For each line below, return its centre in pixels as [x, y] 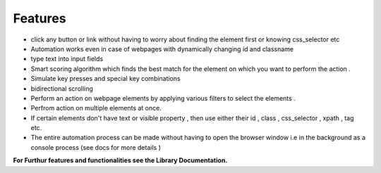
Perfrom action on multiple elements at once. [96, 108]
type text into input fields [67, 59]
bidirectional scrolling [62, 89]
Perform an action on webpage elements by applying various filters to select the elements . [163, 98]
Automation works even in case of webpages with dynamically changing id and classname [162, 49]
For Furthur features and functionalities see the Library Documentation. [120, 160]
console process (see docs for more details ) [96, 147]
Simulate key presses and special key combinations [106, 79]
